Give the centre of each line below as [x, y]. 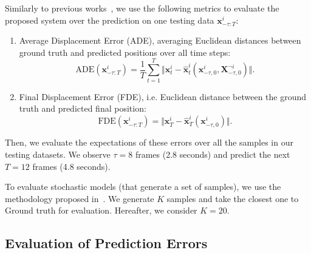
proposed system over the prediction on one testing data [110, 20]
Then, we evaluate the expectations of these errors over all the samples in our [149, 142]
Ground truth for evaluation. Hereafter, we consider [101, 210]
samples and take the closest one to [233, 198]
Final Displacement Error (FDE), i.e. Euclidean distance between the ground [163, 96]
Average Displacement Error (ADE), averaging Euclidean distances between [160, 40]
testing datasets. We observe [58, 154]
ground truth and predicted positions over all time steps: [125, 52]
